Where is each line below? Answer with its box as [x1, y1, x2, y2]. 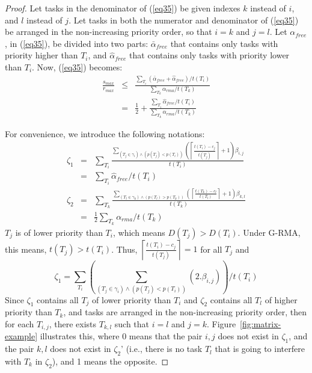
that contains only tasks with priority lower [129, 49, 290, 61]
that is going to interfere [215, 342, 305, 355]
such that [114, 317, 150, 330]
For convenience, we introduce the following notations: [5, 127, 205, 140]
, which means [112, 226, 165, 238]
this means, [5, 242, 47, 255]
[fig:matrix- [240, 317, 281, 330]
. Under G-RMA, [237, 226, 301, 238]
